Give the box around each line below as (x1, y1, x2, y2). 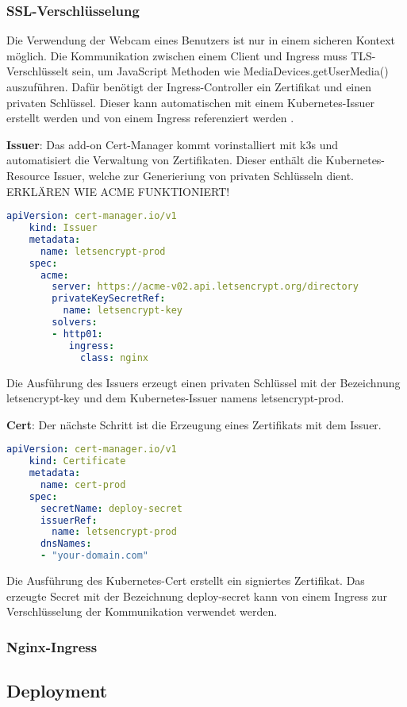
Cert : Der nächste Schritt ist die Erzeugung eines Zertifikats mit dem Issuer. (6, 416, 382, 432)
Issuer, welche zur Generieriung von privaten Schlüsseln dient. (53, 167, 355, 183)
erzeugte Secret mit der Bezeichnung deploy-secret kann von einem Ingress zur (6, 587, 388, 604)
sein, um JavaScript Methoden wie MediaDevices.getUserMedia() (72, 63, 389, 79)
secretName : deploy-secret (40, 502, 182, 514)
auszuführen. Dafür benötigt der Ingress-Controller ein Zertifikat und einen (6, 79, 372, 94)
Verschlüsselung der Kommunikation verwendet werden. (6, 603, 278, 620)
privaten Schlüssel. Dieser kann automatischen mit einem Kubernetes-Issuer (6, 94, 375, 110)
